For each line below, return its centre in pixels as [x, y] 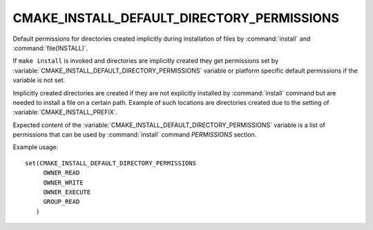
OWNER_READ [61, 173]
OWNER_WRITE [63, 182]
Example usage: [36, 147]
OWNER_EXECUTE [67, 192]
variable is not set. [39, 80]
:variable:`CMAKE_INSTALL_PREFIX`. [65, 112]
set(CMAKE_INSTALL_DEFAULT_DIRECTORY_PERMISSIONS [111, 163]
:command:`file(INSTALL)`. [50, 48]
